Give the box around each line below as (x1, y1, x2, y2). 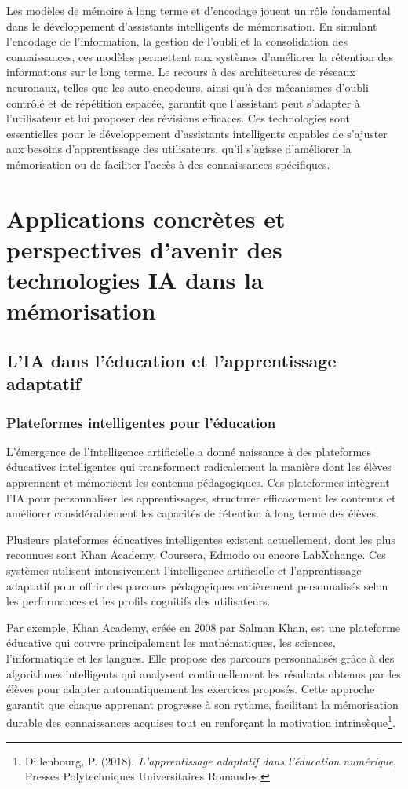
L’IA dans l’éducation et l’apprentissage (6, 348, 337, 372)
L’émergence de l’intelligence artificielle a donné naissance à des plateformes (6, 443, 371, 459)
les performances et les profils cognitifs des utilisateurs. (6, 593, 271, 609)
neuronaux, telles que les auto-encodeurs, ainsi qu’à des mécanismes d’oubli (6, 79, 369, 95)
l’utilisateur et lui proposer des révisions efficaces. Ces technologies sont (6, 110, 350, 126)
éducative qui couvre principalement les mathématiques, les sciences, (6, 634, 336, 651)
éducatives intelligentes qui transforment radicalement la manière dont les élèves (6, 458, 392, 475)
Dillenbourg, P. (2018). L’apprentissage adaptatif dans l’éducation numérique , (24, 752, 397, 769)
